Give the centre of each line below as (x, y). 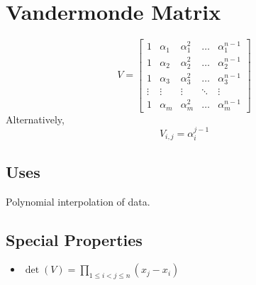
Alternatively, (35, 119)
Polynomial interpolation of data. (78, 201)
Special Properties (74, 239)
